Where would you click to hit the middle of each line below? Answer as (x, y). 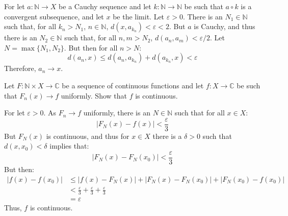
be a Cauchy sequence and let (105, 6)
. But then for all (91, 47)
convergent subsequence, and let (54, 16)
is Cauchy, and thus (225, 26)
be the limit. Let (139, 16)
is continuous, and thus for (88, 136)
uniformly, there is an (117, 113)
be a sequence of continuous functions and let (133, 85)
